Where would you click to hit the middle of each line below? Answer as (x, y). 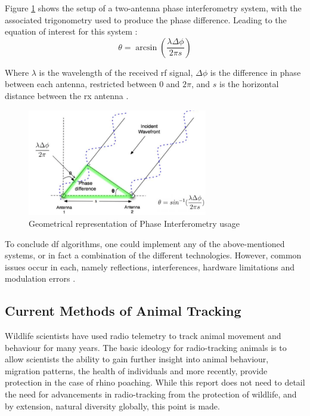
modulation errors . (40, 278)
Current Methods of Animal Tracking (123, 311)
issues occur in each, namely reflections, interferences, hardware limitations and (150, 266)
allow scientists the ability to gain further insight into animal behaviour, (137, 359)
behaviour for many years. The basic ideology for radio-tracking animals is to (146, 347)
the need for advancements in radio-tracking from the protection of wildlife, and (151, 394)
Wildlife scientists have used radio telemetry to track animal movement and (143, 336)
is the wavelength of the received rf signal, (116, 72)
